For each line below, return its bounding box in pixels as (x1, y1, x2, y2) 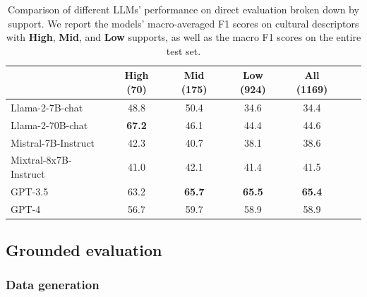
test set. (166, 43, 201, 58)
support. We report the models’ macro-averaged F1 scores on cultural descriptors (8, 16, 359, 30)
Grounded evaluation (6, 239, 162, 261)
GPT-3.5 (11, 183, 49, 198)
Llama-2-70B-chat (11, 117, 88, 132)
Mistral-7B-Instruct (11, 135, 95, 150)
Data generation (6, 276, 100, 293)
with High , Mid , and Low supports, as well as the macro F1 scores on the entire (6, 30, 361, 44)
